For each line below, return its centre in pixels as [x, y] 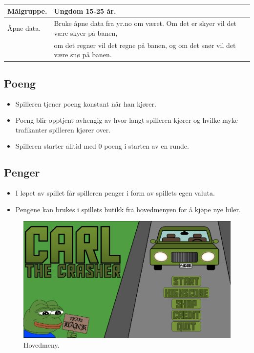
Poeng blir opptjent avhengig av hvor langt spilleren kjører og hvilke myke [127, 120]
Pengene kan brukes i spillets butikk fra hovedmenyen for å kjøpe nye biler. [128, 209]
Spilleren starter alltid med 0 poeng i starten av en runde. [102, 146]
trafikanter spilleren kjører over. [63, 129]
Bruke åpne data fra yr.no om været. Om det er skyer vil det [145, 23]
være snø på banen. [83, 55]
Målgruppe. [27, 11]
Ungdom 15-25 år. [85, 11]
